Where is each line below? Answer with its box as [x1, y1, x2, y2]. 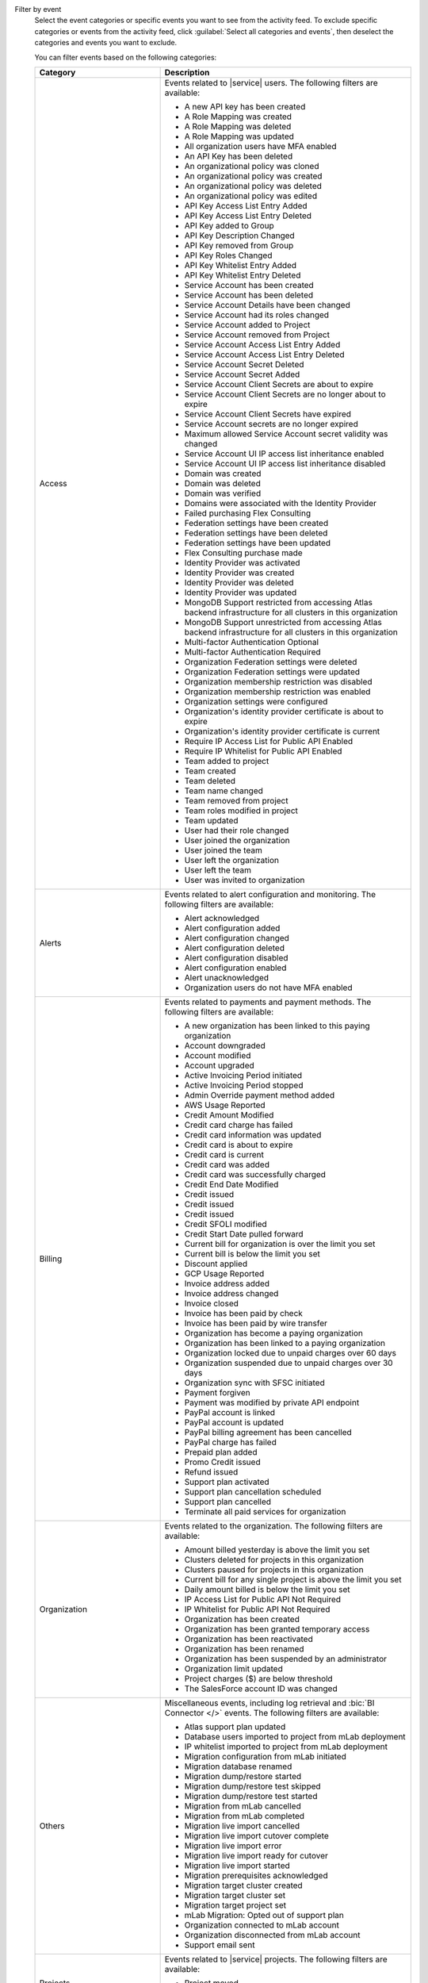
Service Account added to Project [184, 319, 311, 330]
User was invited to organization [184, 874, 305, 885]
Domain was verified [184, 488, 262, 499]
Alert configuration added [184, 922, 281, 934]
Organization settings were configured [184, 696, 328, 707]
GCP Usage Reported [184, 1268, 265, 1279]
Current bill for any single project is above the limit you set [184, 1574, 402, 1585]
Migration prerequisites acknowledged [184, 1870, 328, 1881]
